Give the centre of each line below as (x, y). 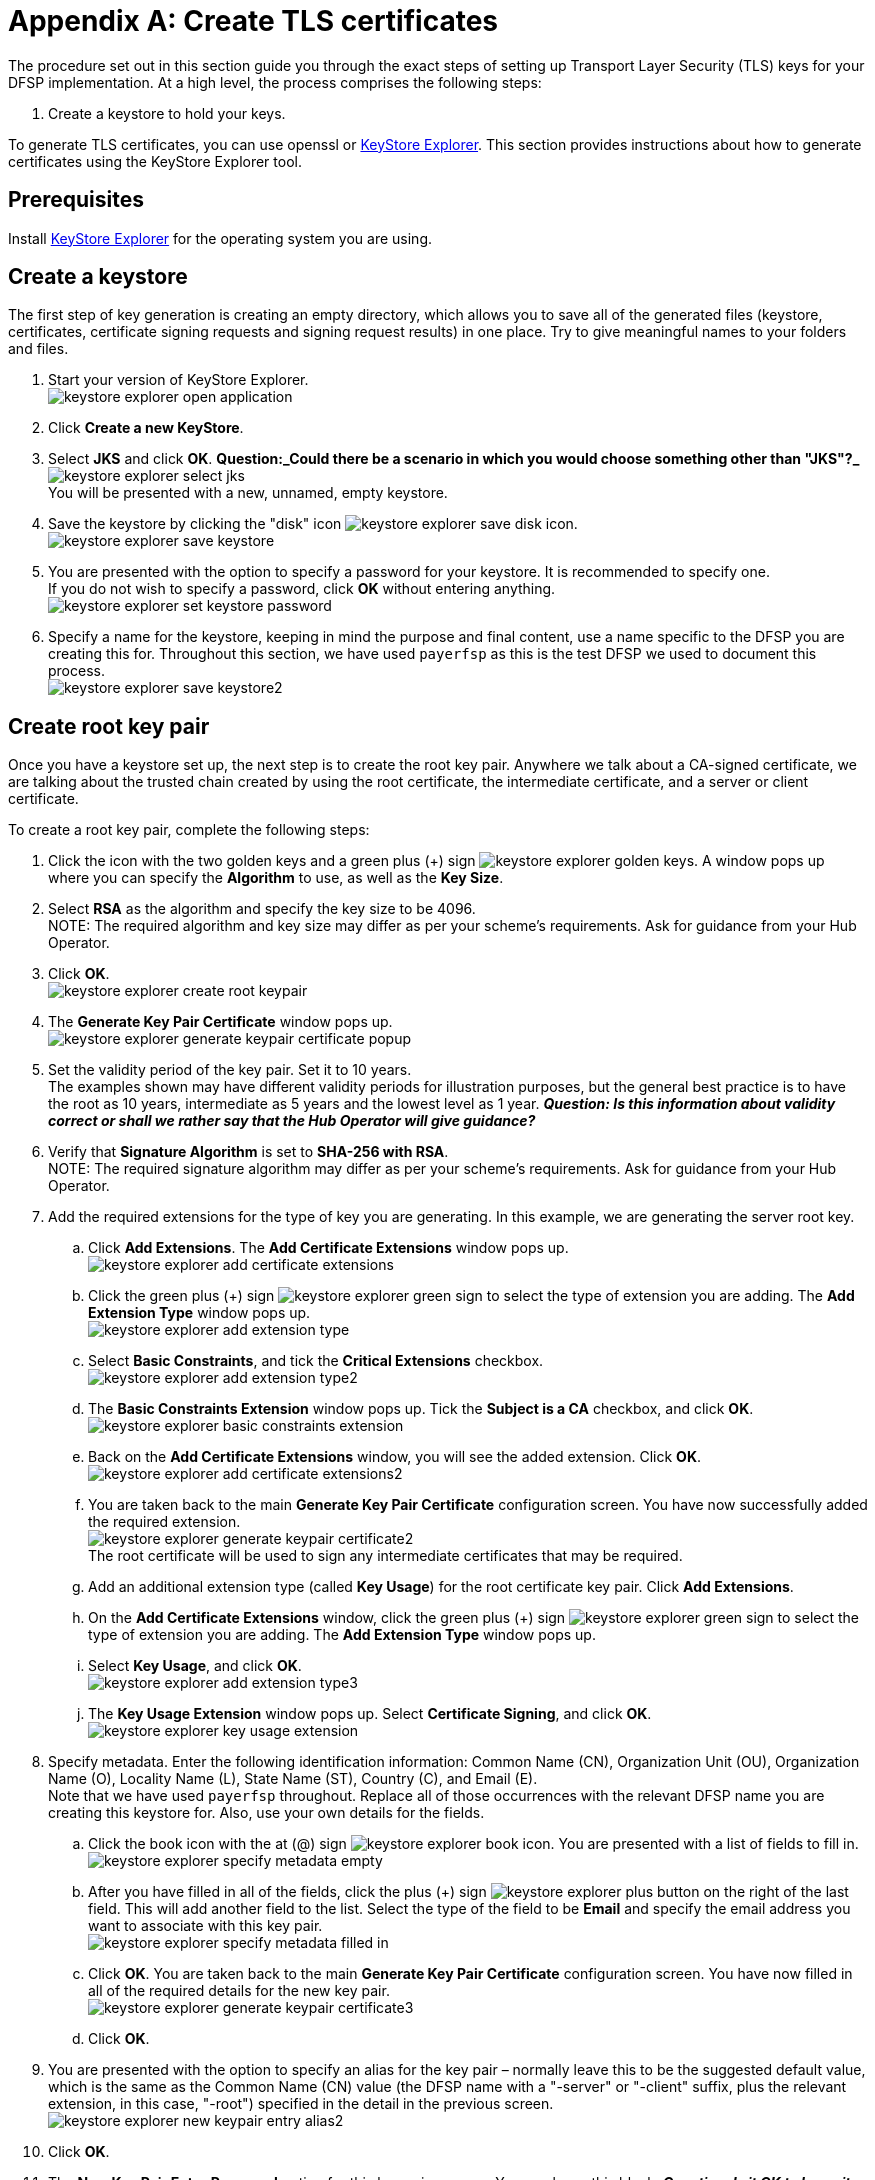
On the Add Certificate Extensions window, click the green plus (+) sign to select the (473, 1618)
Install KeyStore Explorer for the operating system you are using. (220, 238)
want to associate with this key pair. (205, 1926)
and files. (38, 349)
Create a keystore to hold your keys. (167, 113)
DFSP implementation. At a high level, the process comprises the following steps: (275, 82)
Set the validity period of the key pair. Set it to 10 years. (230, 1070)
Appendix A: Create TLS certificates (253, 21)
